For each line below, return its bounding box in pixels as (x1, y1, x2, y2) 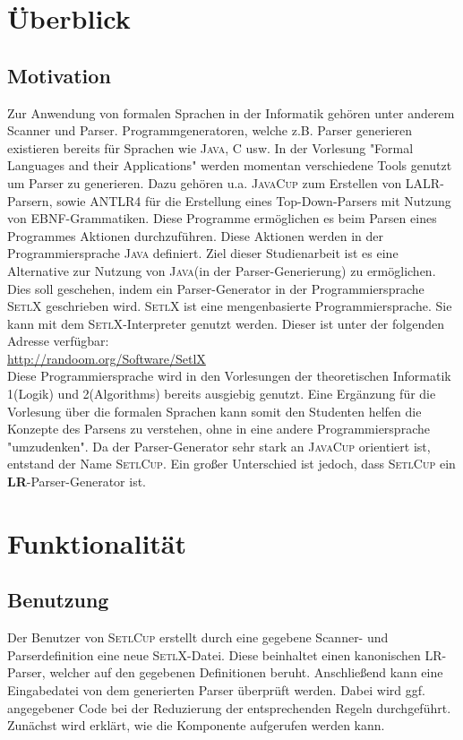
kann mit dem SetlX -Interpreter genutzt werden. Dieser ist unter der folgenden (7, 314, 444, 332)
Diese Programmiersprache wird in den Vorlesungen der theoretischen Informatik (7, 366, 451, 385)
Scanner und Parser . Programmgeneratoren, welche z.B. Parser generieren (7, 121, 413, 140)
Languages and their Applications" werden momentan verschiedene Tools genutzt (7, 156, 452, 175)
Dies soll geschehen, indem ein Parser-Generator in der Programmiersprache (7, 279, 424, 297)
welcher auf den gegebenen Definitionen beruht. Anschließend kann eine (49, 663, 443, 682)
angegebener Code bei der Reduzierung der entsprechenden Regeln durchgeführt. (7, 698, 451, 717)
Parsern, (7, 191, 53, 210)
